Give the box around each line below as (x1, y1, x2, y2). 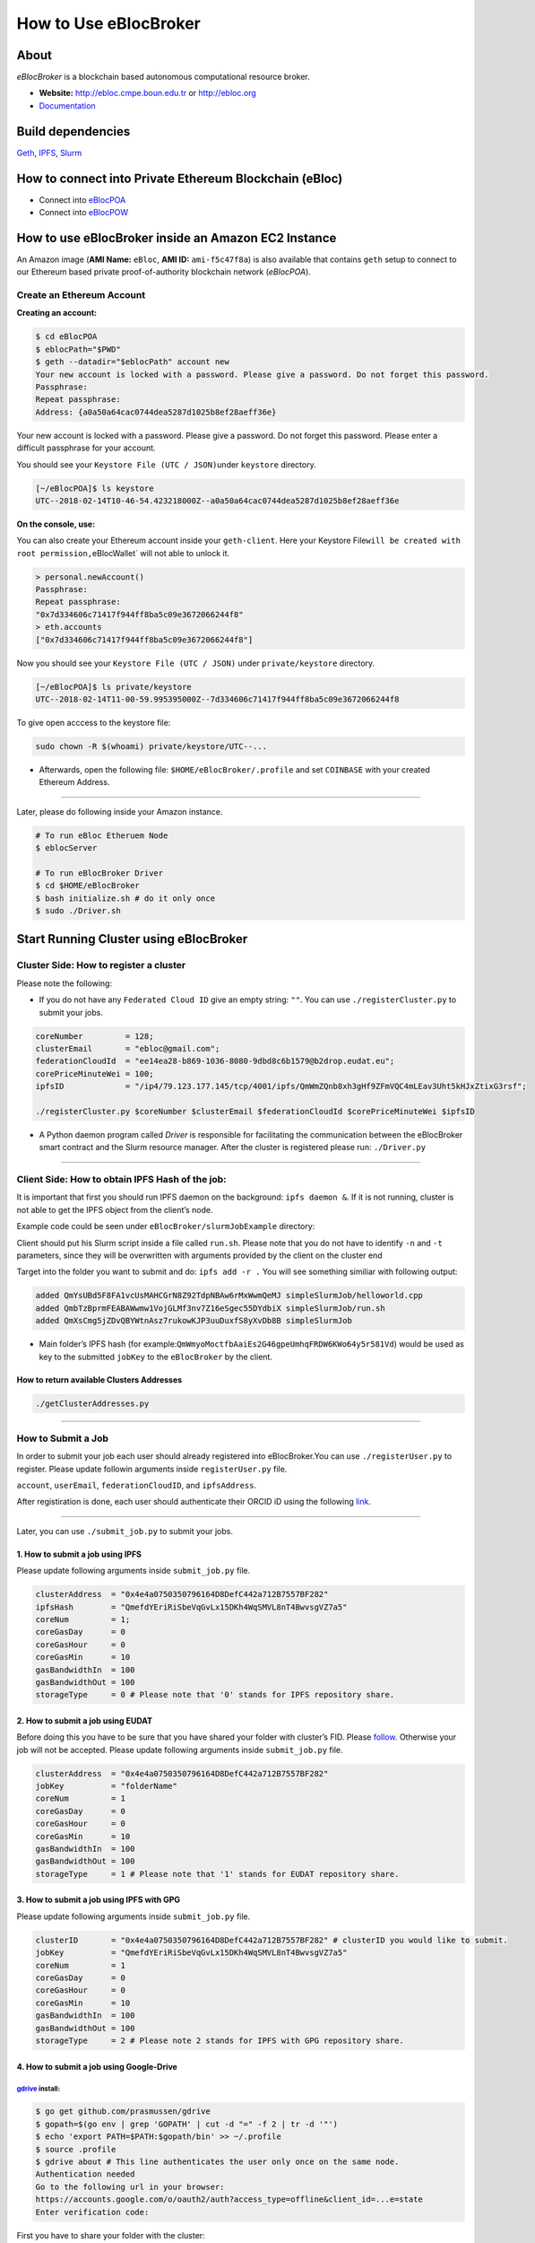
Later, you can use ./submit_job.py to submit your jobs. (16, 1525, 233, 1536)
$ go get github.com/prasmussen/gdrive (35, 2107, 211, 2116)
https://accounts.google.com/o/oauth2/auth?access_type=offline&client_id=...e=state (35, 2195, 423, 2204)
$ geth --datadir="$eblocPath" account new (35, 357, 230, 367)
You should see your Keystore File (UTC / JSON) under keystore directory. (16, 458, 317, 470)
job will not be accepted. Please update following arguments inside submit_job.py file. (16, 1744, 344, 1755)
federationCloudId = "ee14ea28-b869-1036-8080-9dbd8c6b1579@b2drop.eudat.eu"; (35, 1056, 395, 1067)
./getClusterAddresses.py (35, 1398, 150, 1409)
